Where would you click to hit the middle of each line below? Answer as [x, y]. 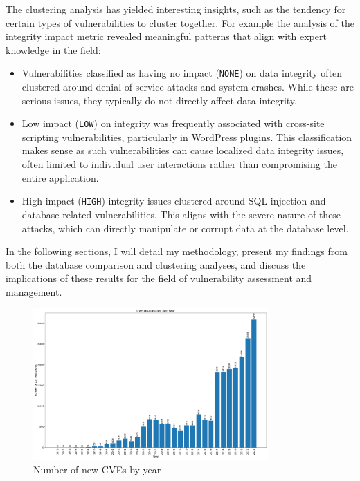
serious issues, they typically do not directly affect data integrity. [159, 100]
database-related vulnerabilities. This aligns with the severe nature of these [181, 214]
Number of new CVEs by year [97, 469]
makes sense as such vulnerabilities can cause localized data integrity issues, [183, 150]
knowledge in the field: [53, 49]
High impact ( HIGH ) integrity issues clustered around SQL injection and [174, 201]
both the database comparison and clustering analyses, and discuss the [156, 264]
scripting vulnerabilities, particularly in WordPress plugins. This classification [187, 136]
